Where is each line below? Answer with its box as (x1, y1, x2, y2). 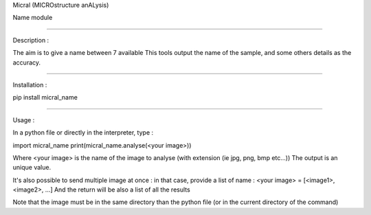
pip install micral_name (12, 93, 78, 102)
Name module (12, 14, 53, 22)
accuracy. (12, 58, 41, 67)
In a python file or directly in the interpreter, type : (12, 128, 154, 137)
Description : (12, 36, 49, 44)
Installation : (12, 80, 47, 89)
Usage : (12, 115, 35, 124)
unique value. (12, 163, 52, 172)
